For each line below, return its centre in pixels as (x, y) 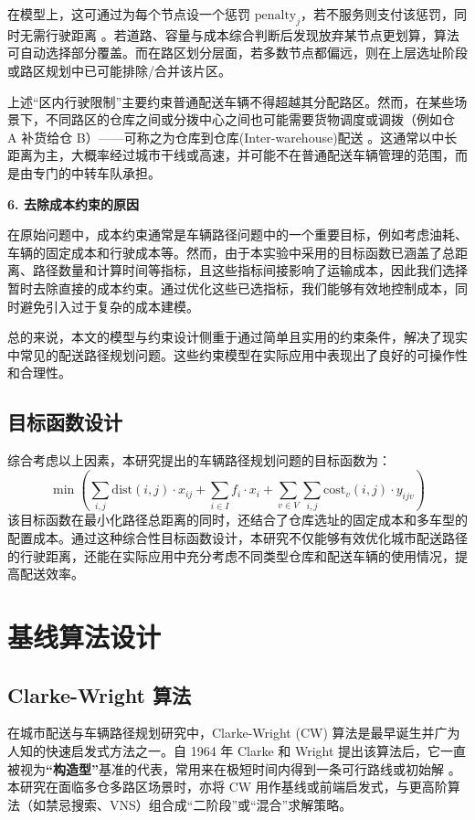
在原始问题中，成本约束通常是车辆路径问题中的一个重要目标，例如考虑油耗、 (237, 234)
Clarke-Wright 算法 (99, 694)
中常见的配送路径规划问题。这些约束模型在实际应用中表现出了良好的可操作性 (237, 354)
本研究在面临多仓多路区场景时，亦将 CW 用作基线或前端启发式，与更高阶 (227, 787)
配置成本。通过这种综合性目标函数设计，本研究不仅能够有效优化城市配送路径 (237, 538)
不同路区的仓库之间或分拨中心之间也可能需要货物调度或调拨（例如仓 (250, 119)
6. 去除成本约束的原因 (73, 203)
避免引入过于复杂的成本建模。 (109, 306)
